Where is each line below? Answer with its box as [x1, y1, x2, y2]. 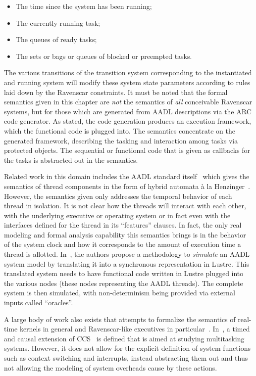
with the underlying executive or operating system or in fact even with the [4, 210, 231, 220]
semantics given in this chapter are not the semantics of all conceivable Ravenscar [4, 96, 252, 107]
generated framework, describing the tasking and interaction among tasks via [4, 135, 238, 145]
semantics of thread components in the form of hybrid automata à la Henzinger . [4, 181, 251, 191]
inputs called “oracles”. [4, 297, 73, 308]
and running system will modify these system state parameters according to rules [4, 77, 251, 87]
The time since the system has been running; [15, 1, 152, 11]
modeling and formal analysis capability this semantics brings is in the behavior [4, 229, 246, 239]
